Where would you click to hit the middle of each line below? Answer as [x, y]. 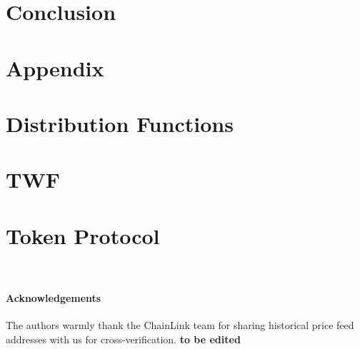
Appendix [55, 67]
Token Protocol [83, 235]
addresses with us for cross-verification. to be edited [123, 339]
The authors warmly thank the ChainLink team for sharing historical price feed [180, 325]
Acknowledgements [54, 297]
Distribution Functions [120, 123]
